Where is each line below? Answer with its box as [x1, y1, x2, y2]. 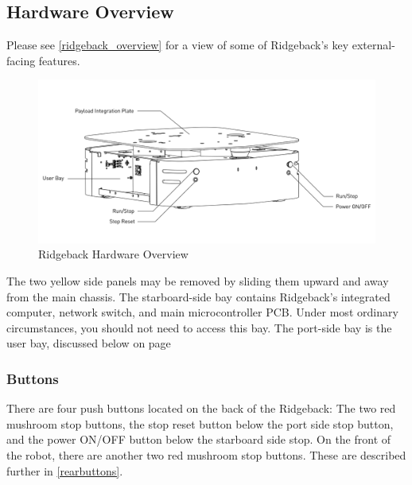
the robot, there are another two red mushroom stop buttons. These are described [6, 446, 406, 463]
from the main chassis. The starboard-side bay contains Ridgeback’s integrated [6, 288, 391, 305]
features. [38, 52, 80, 68]
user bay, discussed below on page [6, 335, 171, 351]
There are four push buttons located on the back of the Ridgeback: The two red [6, 400, 396, 417]
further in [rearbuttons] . [6, 462, 123, 479]
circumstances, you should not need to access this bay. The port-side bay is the [6, 319, 392, 336]
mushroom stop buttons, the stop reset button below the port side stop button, [6, 415, 394, 432]
